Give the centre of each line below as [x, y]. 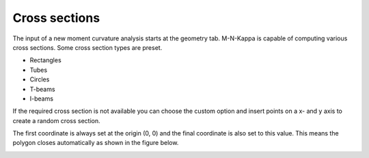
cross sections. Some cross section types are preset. [87, 47]
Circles [40, 79]
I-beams [42, 98]
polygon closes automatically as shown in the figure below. [96, 143]
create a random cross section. [56, 120]
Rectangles [45, 60]
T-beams [42, 89]
